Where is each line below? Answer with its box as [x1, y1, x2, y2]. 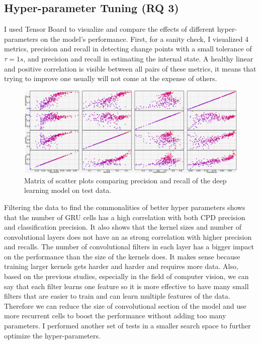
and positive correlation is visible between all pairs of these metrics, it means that [4, 63, 256, 74]
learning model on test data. [24, 185, 112, 195]
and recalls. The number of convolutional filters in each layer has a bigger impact [4, 241, 254, 252]
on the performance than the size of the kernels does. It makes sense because [4, 251, 240, 261]
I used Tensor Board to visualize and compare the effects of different [4, 24, 215, 34]
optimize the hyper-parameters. [4, 330, 101, 340]
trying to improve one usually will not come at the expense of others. [4, 73, 217, 84]
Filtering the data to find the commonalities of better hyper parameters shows [4, 201, 245, 212]
